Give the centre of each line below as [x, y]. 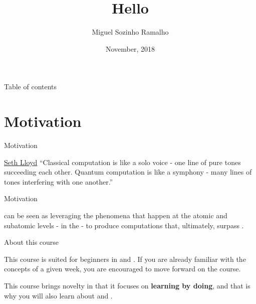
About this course [32, 242]
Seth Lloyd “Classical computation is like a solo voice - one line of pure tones [122, 162]
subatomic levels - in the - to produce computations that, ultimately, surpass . [124, 225]
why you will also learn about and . [58, 295]
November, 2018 [130, 48]
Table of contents [31, 87]
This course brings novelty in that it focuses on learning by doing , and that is [127, 285]
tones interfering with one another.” [59, 181]
